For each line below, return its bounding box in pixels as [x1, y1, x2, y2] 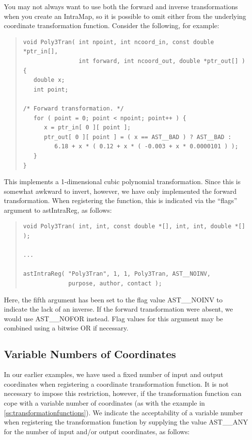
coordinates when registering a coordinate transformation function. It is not [4, 378, 229, 389]
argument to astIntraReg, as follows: [4, 204, 112, 215]
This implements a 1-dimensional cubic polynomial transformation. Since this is [4, 176, 241, 187]
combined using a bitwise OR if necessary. [4, 323, 128, 333]
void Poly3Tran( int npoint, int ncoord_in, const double [23, 38, 214, 46]
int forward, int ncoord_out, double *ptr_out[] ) [79, 57, 245, 64]
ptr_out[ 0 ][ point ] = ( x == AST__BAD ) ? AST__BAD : [44, 133, 232, 141]
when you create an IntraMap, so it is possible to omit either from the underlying [4, 11, 246, 21]
